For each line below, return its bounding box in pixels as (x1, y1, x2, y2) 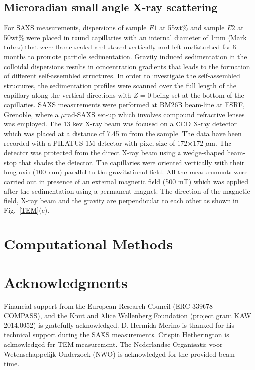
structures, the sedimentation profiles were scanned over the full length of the (4, 80, 236, 90)
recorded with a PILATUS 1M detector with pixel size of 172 (4, 138, 188, 148)
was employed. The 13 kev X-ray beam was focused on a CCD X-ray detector (4, 119, 237, 129)
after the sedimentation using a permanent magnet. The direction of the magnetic (4, 186, 250, 196)
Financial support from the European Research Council (4, 300, 171, 311)
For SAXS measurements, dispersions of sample (4, 23, 147, 33)
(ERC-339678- (173, 300, 215, 311)
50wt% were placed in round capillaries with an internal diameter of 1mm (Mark (4, 32, 247, 42)
